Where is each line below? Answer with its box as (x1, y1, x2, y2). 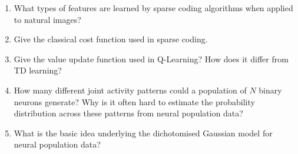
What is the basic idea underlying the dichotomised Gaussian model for (14, 126, 273, 139)
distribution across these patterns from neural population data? (14, 107, 243, 119)
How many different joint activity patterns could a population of (14, 83, 247, 96)
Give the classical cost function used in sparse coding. (14, 33, 208, 45)
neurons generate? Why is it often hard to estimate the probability (14, 95, 255, 108)
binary (259, 83, 282, 96)
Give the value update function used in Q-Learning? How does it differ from (14, 52, 289, 65)
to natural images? (14, 13, 81, 25)
